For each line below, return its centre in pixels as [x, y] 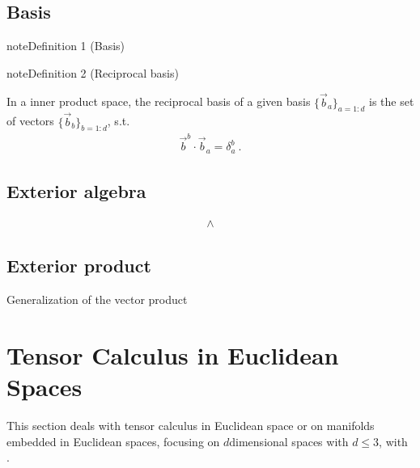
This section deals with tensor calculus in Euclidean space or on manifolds [191, 425]
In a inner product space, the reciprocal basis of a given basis [159, 101]
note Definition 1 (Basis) [66, 46]
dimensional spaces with [289, 441]
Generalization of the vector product [97, 299]
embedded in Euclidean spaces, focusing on [113, 441]
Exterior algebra [76, 191]
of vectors [30, 121]
